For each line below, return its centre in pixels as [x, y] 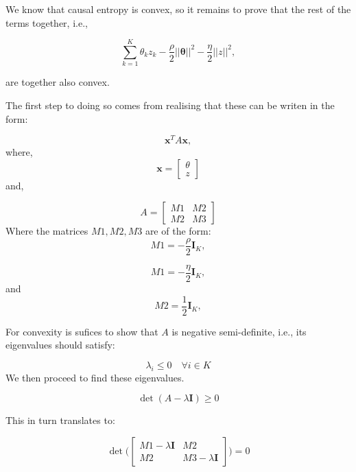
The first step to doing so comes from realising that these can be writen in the [170, 105]
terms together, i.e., [47, 22]
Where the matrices [47, 231]
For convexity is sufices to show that [82, 331]
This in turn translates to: [60, 420]
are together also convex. [58, 82]
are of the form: [178, 231]
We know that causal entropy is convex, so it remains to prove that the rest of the [178, 9]
